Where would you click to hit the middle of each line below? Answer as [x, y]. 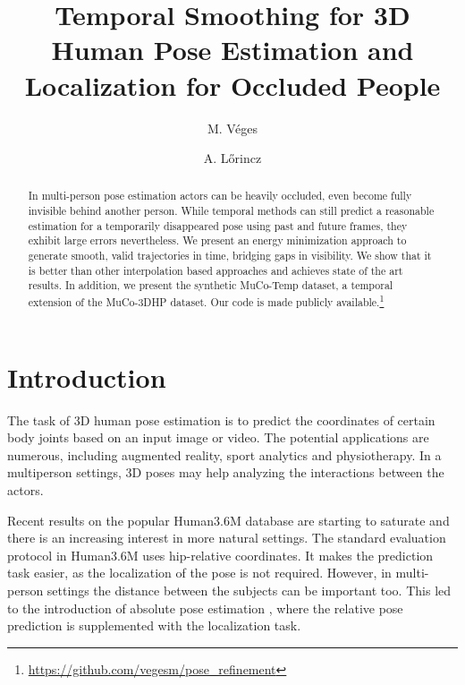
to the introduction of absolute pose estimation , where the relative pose [205, 608]
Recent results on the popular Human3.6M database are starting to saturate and [228, 520]
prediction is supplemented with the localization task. [154, 625]
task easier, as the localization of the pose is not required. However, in [199, 573]
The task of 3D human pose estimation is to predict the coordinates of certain [221, 420]
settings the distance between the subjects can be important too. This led [249, 590]
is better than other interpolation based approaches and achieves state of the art [216, 270]
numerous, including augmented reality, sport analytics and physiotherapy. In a [224, 454]
